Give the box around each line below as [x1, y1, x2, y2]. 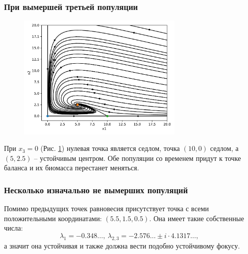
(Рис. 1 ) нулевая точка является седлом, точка [40, 143, 180, 153]
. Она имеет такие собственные [149, 213, 244, 223]
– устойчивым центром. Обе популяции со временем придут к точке [34, 152, 241, 163]
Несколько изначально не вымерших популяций [4, 183, 188, 196]
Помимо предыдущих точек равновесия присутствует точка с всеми [4, 203, 209, 214]
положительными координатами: [4, 213, 102, 223]
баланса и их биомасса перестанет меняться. [4, 162, 139, 173]
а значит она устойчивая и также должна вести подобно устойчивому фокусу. [4, 240, 240, 251]
